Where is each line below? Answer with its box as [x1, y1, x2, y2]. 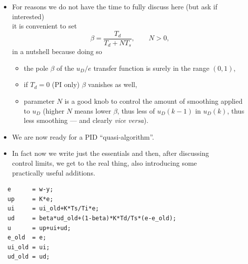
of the [56, 62, 74, 73]
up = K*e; [7, 195, 54, 203]
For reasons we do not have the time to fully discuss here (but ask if [12, 1, 218, 11]
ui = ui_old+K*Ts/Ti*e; [7, 205, 99, 212]
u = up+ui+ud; [7, 224, 71, 232]
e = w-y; [7, 186, 54, 193]
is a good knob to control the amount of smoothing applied [64, 96, 243, 106]
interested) [12, 11, 44, 21]
